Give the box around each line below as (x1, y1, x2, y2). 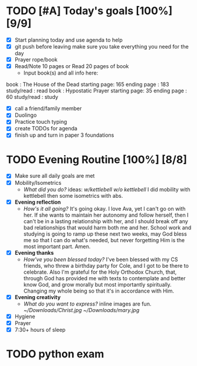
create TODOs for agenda (14, 125, 78, 132)
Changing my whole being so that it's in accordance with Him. (23, 287, 175, 294)
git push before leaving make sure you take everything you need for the (14, 43, 189, 50)
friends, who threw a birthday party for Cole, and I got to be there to (23, 262, 189, 269)
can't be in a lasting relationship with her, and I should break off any (23, 217, 189, 224)
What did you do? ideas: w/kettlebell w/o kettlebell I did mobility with (23, 185, 191, 193)
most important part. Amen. (23, 243, 91, 250)
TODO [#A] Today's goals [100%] (6, 4, 173, 18)
